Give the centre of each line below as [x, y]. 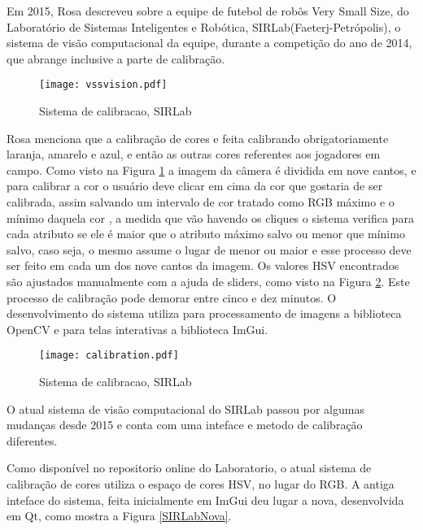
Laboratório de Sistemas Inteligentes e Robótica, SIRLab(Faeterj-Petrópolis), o [204, 26]
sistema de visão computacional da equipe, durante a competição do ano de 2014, [209, 43]
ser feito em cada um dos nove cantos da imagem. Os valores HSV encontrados [203, 265]
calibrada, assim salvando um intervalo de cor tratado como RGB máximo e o [201, 202]
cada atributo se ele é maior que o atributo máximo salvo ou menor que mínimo [206, 234]
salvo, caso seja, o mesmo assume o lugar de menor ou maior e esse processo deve [209, 249]
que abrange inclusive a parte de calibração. [116, 58]
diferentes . [32, 440]
